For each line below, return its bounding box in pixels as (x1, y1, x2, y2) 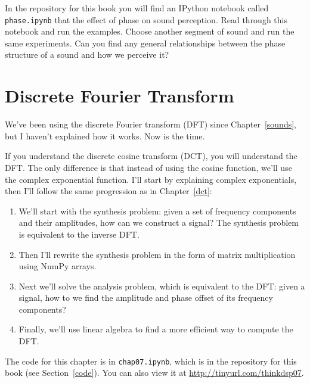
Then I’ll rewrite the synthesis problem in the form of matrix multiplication (18, 248, 296, 260)
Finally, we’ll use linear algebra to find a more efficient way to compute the (18, 323, 293, 335)
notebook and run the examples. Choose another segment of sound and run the (5, 25, 294, 38)
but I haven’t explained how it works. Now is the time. (5, 129, 205, 142)
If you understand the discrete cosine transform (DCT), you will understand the (5, 150, 297, 162)
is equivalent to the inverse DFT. (18, 228, 139, 240)
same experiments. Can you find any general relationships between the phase (5, 36, 286, 49)
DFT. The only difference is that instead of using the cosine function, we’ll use (5, 161, 292, 173)
